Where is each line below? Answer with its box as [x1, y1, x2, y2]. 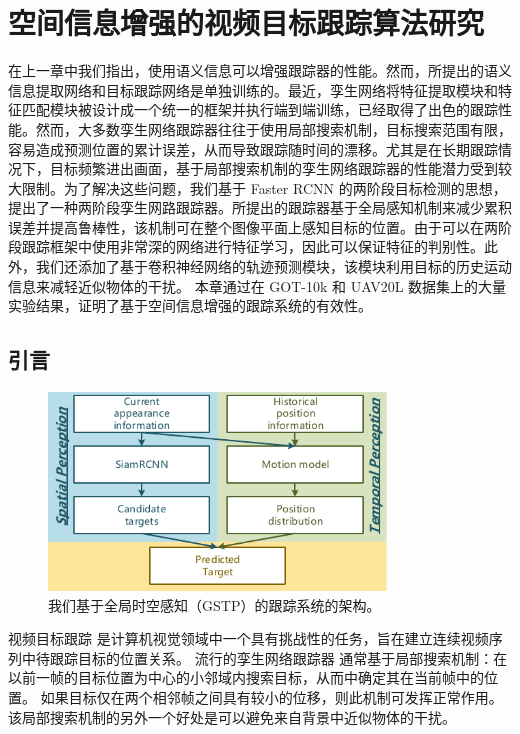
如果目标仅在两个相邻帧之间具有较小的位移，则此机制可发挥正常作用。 [40, 687, 503, 707]
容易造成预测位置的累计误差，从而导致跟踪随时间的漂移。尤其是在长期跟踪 [8, 138, 498, 159]
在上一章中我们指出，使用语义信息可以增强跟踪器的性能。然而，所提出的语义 [8, 60, 512, 81]
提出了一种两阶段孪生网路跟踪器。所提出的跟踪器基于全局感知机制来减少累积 [8, 197, 512, 218]
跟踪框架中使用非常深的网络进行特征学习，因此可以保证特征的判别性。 [21, 236, 484, 257]
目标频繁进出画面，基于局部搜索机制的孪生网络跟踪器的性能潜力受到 [49, 158, 498, 179]
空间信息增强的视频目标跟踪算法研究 [8, 2, 485, 43]
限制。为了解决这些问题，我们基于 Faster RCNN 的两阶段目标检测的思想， [21, 177, 507, 198]
